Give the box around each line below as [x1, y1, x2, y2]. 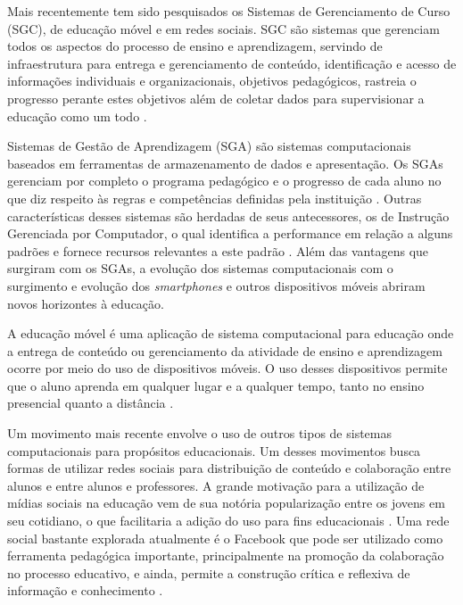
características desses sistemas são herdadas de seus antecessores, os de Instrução [7, 206, 450, 225]
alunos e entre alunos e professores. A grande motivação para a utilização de [7, 476, 425, 494]
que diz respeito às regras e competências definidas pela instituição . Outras [7, 188, 422, 207]
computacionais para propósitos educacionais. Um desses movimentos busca [7, 441, 421, 460]
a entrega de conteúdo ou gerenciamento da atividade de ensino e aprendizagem [7, 341, 442, 360]
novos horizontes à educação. [7, 294, 164, 312]
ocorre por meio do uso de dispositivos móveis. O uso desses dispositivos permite [7, 359, 448, 377]
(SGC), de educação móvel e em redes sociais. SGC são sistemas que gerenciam [7, 19, 440, 37]
